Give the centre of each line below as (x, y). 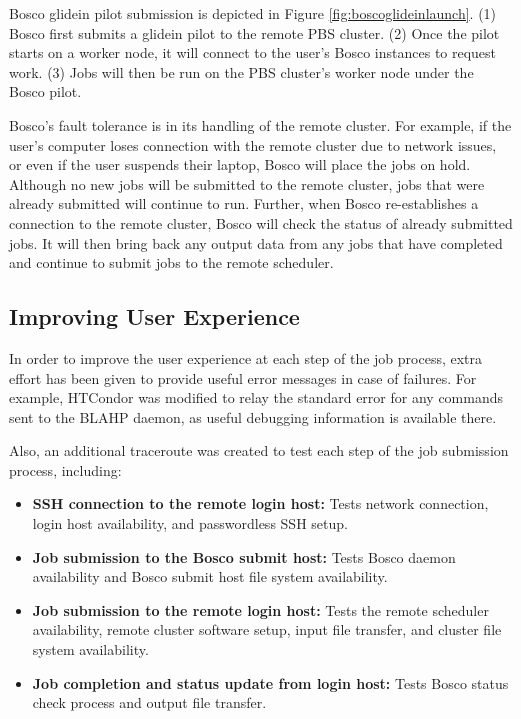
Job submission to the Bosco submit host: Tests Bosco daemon (244, 556)
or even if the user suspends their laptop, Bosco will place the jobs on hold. (240, 164)
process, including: (65, 469)
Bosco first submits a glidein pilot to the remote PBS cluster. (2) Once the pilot (254, 32)
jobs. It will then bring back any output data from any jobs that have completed (256, 242)
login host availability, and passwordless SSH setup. (190, 523)
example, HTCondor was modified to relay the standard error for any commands (256, 397)
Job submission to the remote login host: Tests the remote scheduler (260, 609)
